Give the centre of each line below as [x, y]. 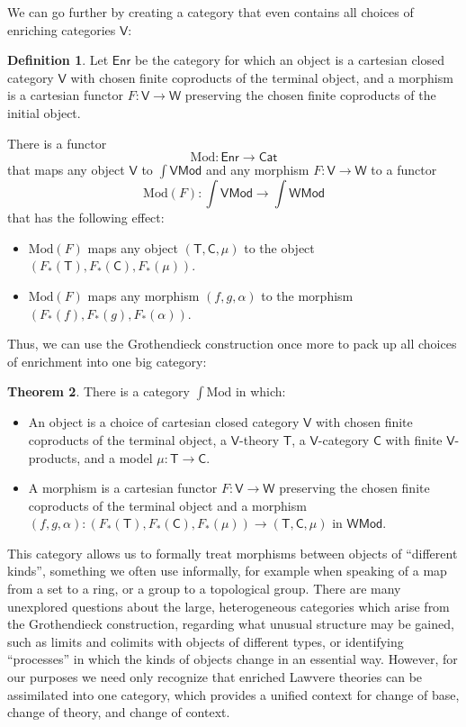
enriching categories [62, 29]
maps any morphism [143, 295]
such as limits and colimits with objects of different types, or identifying [206, 641]
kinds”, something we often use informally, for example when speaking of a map [227, 571]
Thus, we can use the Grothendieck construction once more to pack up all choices [232, 344]
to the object [279, 247]
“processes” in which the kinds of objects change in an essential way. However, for [233, 659]
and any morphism [258, 170]
